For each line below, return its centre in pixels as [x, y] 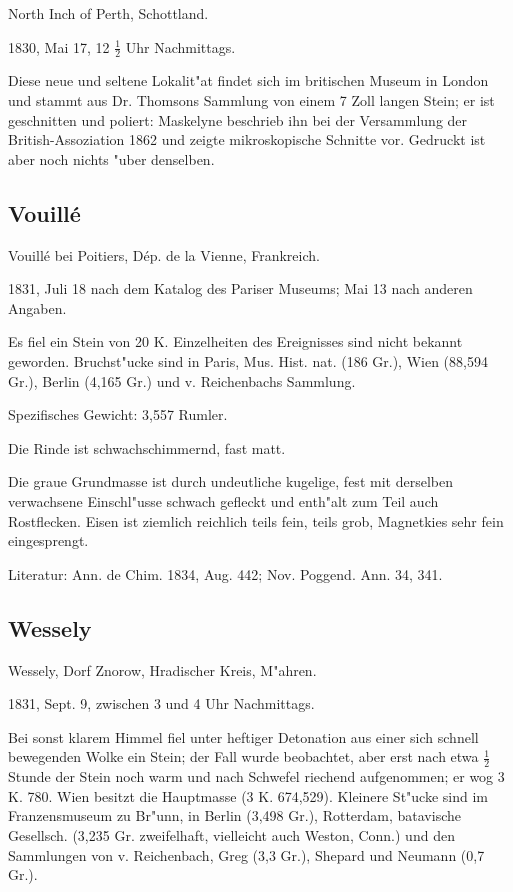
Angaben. [37, 307]
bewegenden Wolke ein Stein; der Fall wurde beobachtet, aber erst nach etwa [243, 756]
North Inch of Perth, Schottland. [108, 13]
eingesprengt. [48, 540]
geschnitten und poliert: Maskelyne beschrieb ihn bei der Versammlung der [238, 119]
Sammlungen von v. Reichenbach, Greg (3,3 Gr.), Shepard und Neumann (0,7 [246, 854]
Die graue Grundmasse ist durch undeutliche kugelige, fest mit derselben [230, 481]
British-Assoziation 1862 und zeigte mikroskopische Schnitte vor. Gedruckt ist [247, 139]
